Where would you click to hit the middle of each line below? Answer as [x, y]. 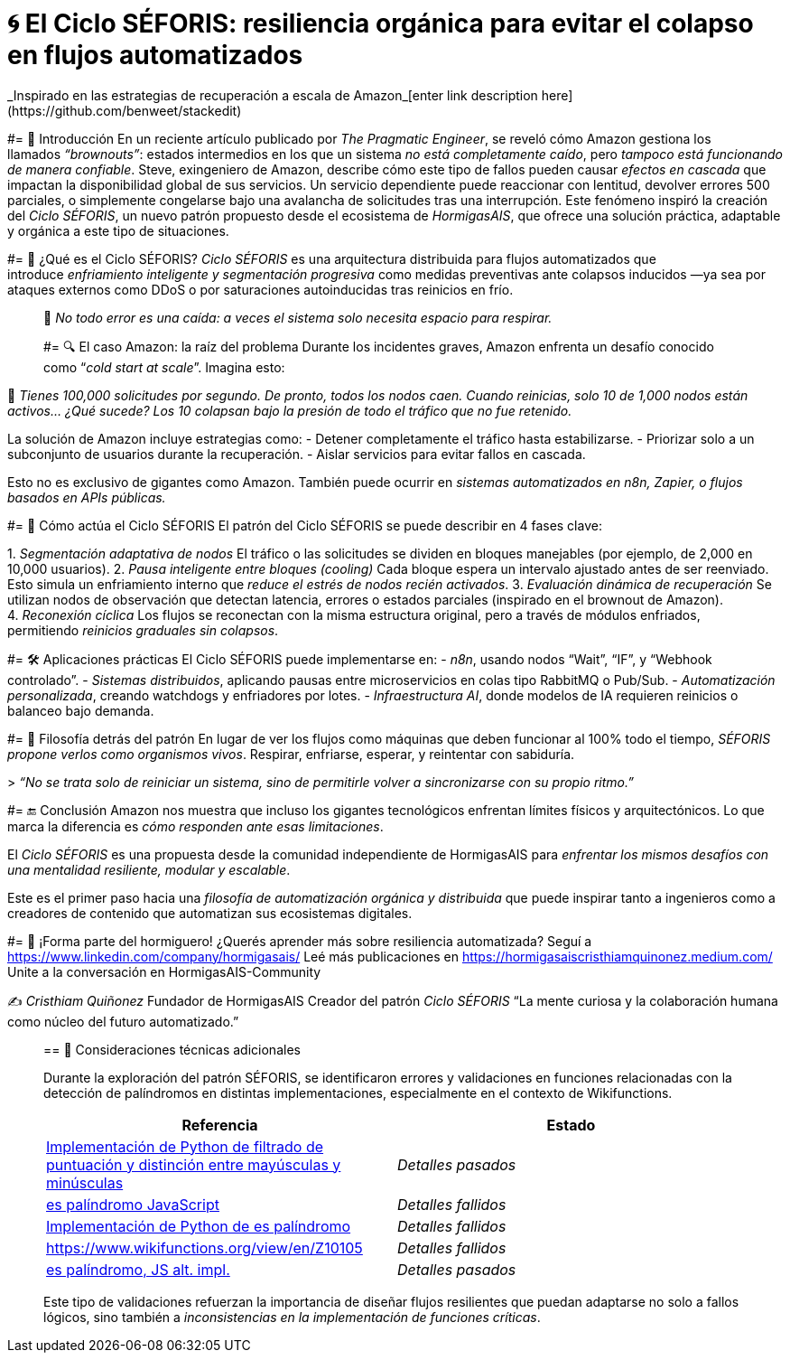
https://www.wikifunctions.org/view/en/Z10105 [204, 1247]
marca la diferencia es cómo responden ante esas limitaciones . [195, 826]
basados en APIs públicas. [87, 497]
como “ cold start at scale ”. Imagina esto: [164, 367]
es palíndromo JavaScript [133, 1204]
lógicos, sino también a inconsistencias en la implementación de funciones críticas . [292, 1317]
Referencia [220, 1125]
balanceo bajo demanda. [81, 710]
